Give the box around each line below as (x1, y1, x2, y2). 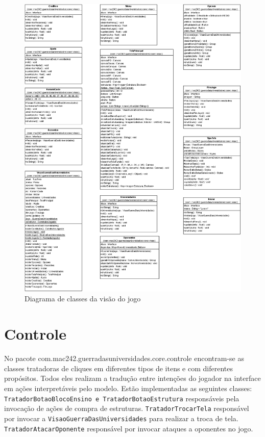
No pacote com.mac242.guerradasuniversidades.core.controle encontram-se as (4, 353, 244, 364)
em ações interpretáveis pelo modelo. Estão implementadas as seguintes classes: (4, 382, 252, 393)
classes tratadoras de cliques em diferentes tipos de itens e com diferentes (4, 363, 233, 373)
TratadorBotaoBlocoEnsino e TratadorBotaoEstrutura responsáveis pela (4, 393, 239, 403)
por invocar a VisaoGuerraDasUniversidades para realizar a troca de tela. (4, 413, 238, 423)
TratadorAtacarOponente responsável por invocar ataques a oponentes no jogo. (4, 423, 253, 433)
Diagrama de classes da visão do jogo (25, 293, 141, 304)
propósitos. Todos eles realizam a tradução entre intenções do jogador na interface (4, 373, 261, 383)
